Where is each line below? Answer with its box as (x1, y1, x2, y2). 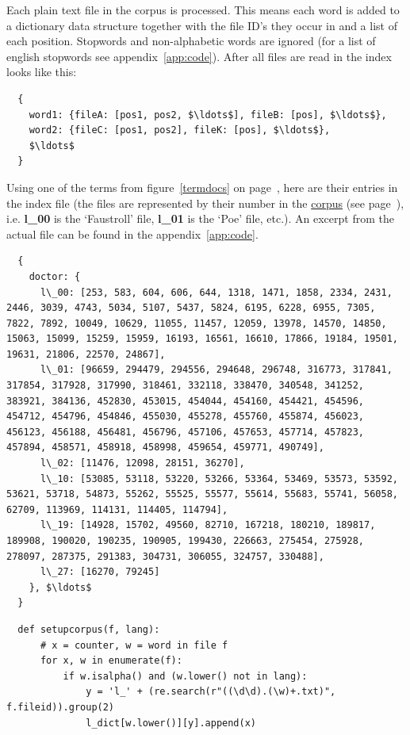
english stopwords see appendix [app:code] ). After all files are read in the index (6, 48, 392, 64)
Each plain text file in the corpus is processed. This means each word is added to (6, 2, 400, 17)
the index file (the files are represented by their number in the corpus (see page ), (6, 194, 404, 211)
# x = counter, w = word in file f (40, 639, 228, 651)
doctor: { (29, 270, 81, 282)
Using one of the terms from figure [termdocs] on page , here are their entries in (6, 178, 398, 195)
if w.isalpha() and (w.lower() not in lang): (63, 670, 308, 682)
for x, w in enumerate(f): (40, 655, 182, 667)
